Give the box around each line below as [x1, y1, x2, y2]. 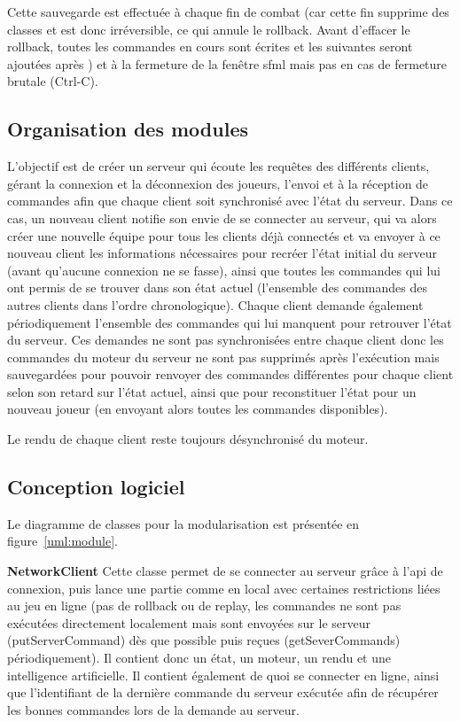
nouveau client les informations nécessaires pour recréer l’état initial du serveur [7, 244, 437, 262]
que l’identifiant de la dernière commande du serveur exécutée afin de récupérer [7, 683, 439, 702]
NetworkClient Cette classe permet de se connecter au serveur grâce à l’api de [7, 562, 443, 580]
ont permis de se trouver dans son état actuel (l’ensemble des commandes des [7, 278, 427, 297]
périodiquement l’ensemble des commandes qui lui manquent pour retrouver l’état [7, 313, 452, 331]
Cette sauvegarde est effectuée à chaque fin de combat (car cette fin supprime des [7, 3, 449, 20]
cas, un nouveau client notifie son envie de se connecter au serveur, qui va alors [7, 208, 437, 227]
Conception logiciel [7, 473, 185, 501]
